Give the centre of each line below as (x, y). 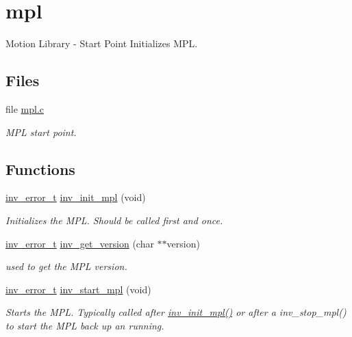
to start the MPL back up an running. (85, 325)
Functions (40, 168)
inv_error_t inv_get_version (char (80, 243)
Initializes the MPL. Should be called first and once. (114, 220)
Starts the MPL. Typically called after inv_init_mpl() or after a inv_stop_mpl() (176, 312)
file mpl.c (25, 108)
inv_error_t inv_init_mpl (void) (76, 197)
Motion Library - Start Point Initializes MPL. (102, 43)
